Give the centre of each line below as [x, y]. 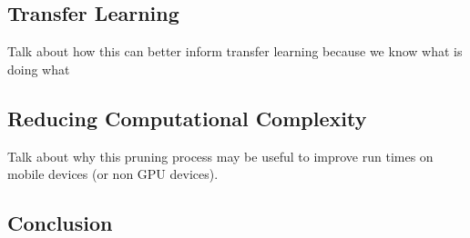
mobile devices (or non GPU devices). [113, 174]
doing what [39, 69]
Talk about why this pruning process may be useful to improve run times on [220, 156]
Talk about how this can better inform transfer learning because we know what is [235, 51]
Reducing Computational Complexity [187, 118]
